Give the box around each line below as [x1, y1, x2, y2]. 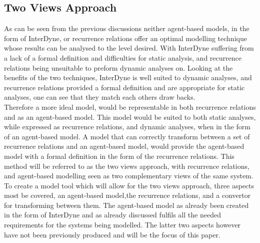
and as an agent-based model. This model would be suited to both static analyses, [4, 111, 256, 122]
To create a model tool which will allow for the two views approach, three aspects [4, 180, 254, 190]
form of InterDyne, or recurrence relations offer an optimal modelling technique [4, 33, 247, 43]
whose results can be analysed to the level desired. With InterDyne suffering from [4, 43, 254, 53]
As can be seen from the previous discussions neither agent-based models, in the [4, 23, 249, 34]
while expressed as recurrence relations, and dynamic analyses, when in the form [4, 121, 251, 132]
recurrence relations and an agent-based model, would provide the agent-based [4, 141, 244, 151]
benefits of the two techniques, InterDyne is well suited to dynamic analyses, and [4, 72, 252, 83]
